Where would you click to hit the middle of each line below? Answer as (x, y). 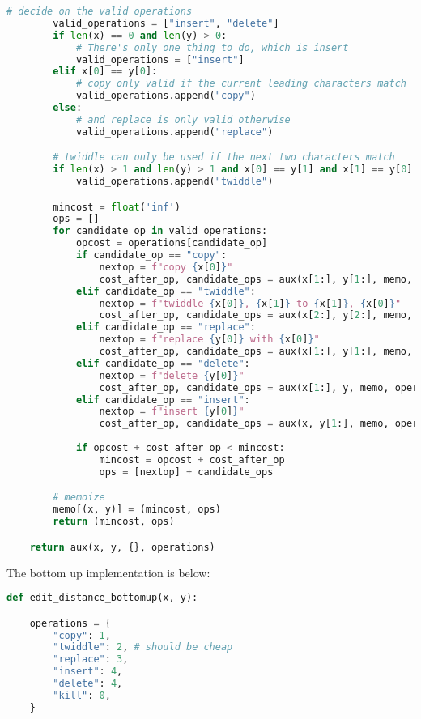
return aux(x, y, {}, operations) (122, 547)
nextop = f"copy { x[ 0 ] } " (166, 267)
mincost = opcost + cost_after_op (192, 459)
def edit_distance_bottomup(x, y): (102, 598)
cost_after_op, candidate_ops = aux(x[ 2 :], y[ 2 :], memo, (256, 315)
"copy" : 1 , (82, 635)
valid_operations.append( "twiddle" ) (174, 182)
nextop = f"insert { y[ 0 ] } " (172, 412)
